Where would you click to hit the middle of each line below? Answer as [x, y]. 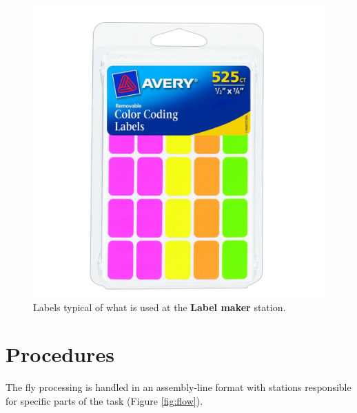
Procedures [60, 354]
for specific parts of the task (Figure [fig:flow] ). [104, 400]
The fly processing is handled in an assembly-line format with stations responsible [178, 387]
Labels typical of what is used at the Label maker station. [160, 307]
